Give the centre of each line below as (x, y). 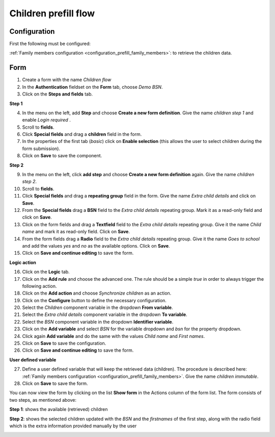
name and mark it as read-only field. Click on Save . (76, 232)
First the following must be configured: (50, 44)
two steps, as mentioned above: (43, 400)
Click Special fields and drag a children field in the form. (82, 134)
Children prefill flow (52, 13)
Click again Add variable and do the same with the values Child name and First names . (114, 336)
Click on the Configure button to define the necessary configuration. (94, 300)
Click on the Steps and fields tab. (58, 94)
